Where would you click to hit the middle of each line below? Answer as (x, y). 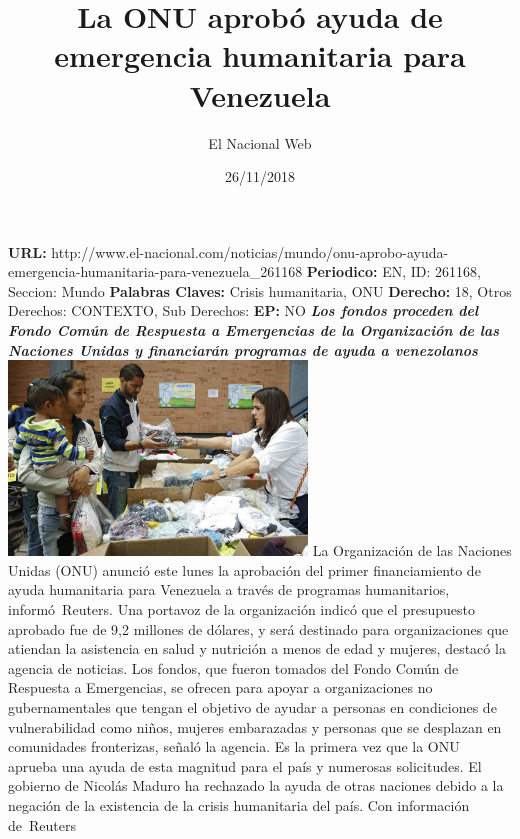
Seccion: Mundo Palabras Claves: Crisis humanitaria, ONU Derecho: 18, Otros (260, 290)
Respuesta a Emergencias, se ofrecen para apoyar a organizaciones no (220, 687)
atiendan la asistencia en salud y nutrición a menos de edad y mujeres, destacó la (257, 648)
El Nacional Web (260, 142)
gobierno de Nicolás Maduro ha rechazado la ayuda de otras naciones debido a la (256, 785)
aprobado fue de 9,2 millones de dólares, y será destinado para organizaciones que (258, 628)
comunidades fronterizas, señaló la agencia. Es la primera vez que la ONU (234, 746)
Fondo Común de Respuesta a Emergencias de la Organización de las (254, 330)
